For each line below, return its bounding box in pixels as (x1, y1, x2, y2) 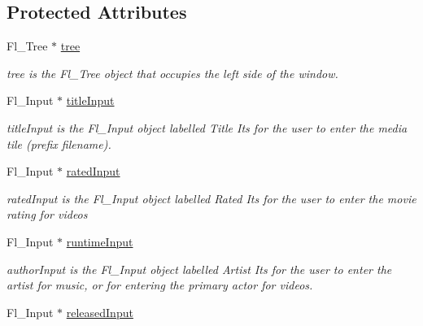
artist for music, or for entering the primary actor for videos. (7, 276, 313, 293)
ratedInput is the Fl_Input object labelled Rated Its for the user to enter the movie (7, 189, 416, 206)
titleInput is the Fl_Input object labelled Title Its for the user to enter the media (7, 119, 408, 136)
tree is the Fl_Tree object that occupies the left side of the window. (7, 64, 338, 81)
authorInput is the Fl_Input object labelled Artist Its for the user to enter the (7, 260, 392, 277)
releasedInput (66, 303, 133, 320)
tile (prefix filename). (7, 135, 111, 152)
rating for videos (7, 206, 88, 223)
